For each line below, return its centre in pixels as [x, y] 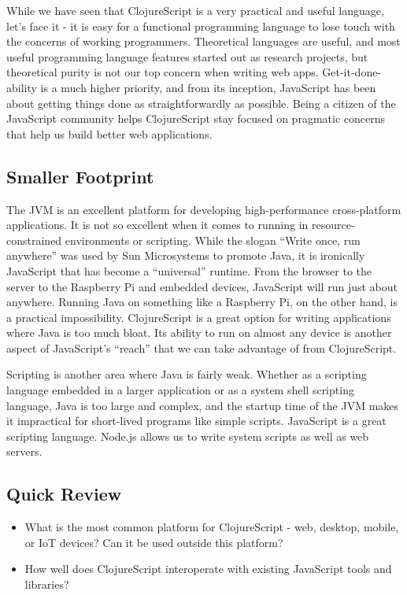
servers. [24, 451]
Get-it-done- [352, 72]
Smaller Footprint [80, 176]
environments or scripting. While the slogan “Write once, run [213, 240]
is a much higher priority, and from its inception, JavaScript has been [208, 87]
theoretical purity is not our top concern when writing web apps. [163, 72]
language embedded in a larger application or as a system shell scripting [180, 390]
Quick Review [64, 494]
